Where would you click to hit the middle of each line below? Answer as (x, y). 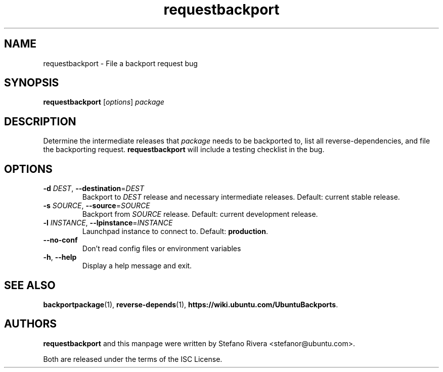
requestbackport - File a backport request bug (120, 63)
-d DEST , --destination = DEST (94, 189)
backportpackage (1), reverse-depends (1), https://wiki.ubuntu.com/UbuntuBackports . (191, 304)
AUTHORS (31, 324)
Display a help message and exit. (137, 266)
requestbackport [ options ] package (104, 102)
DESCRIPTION (40, 121)
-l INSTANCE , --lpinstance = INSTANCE (108, 223)
